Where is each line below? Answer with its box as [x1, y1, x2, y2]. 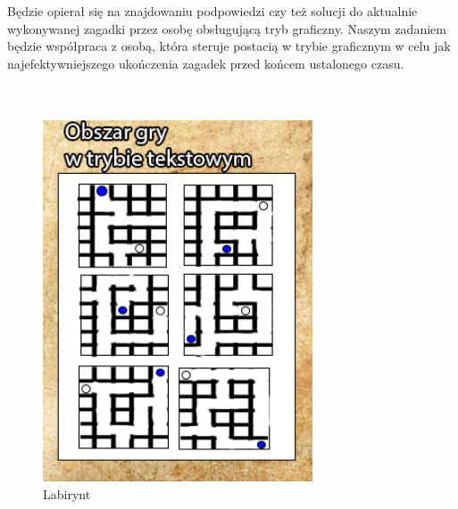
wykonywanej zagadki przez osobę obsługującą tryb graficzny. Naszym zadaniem [7, 19, 446, 37]
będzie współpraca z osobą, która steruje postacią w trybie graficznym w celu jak [7, 37, 451, 55]
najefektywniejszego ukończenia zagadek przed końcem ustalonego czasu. [7, 53, 404, 72]
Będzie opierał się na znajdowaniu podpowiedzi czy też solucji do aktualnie [7, 2, 418, 20]
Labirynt [43, 484, 91, 503]
